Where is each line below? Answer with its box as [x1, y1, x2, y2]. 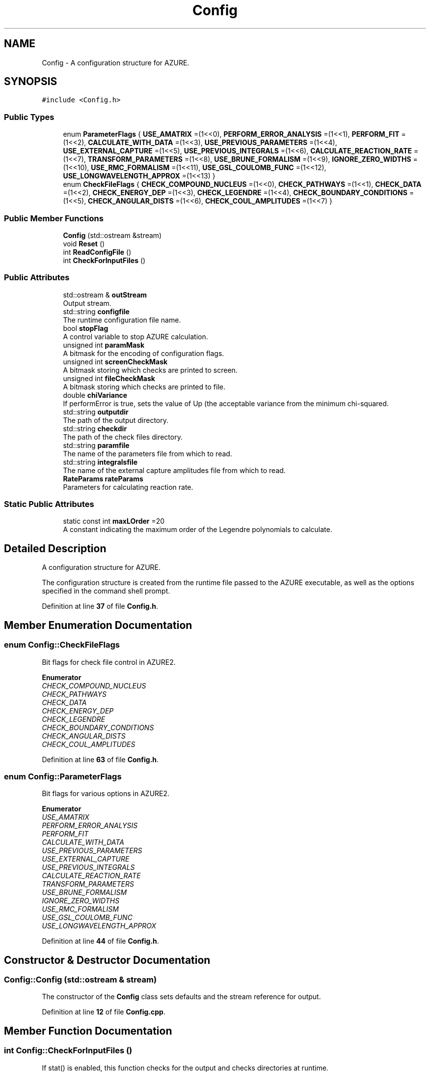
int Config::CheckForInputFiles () [4, 1045, 133, 1056]
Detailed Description [4, 542, 107, 555]
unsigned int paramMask [63, 340, 145, 349]
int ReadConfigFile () [63, 247, 132, 256]
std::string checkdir [63, 424, 127, 433]
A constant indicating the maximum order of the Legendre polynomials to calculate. [63, 525, 332, 534]
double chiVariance [63, 390, 128, 399]
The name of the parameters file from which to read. [63, 449, 232, 458]
